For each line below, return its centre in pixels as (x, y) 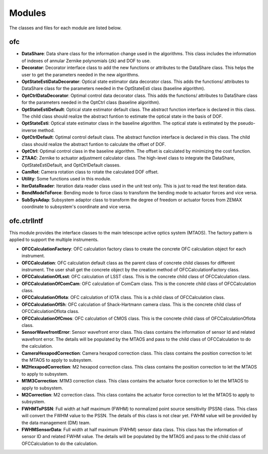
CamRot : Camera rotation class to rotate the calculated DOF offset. (90, 172)
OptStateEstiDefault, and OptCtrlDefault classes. (71, 165)
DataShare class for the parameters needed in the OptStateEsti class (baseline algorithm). (113, 88)
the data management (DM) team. (56, 423)
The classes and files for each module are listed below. (65, 28)
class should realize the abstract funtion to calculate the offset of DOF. (94, 144)
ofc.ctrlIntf (26, 221)
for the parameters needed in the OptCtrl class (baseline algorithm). (91, 102)
